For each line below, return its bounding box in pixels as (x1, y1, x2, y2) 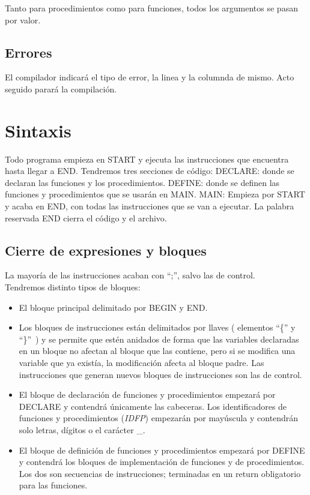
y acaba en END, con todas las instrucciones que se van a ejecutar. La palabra (5, 200, 294, 212)
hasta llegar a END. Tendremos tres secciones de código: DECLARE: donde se (5, 164, 294, 177)
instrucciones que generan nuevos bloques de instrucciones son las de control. (19, 368, 302, 380)
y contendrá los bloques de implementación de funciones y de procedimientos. (19, 455, 305, 468)
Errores (5, 43, 52, 61)
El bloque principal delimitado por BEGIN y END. (19, 301, 208, 313)
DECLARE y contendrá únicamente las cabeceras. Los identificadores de (19, 400, 287, 412)
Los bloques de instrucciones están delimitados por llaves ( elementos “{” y (19, 321, 296, 334)
